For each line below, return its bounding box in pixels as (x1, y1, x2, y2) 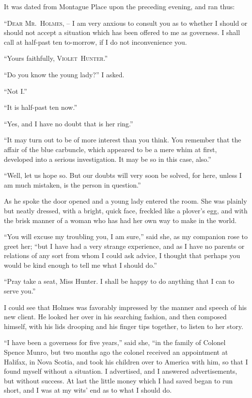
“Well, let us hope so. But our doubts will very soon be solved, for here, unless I (4, 170, 242, 180)
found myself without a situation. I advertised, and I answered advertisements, (4, 366, 237, 376)
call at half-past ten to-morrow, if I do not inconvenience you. (4, 36, 187, 47)
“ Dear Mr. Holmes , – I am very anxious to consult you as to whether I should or (4, 17, 248, 28)
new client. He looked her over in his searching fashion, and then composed (4, 311, 227, 322)
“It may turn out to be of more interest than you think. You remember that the (4, 135, 241, 145)
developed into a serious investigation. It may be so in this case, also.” (4, 154, 211, 164)
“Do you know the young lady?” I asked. (4, 69, 125, 79)
